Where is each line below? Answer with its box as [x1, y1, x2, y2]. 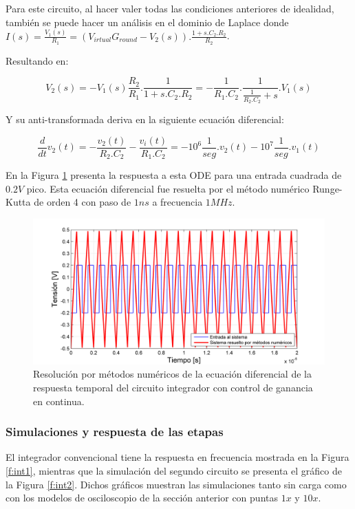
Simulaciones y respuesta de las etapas [6, 423, 224, 440]
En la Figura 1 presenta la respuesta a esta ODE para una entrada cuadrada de [6, 168, 342, 182]
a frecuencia [152, 195, 203, 209]
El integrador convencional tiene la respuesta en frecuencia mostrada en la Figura [6, 450, 349, 464]
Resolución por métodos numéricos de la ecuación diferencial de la [33, 367, 312, 381]
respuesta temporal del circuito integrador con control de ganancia [33, 380, 313, 395]
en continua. [33, 393, 85, 408]
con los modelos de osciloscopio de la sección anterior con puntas [6, 490, 278, 505]
